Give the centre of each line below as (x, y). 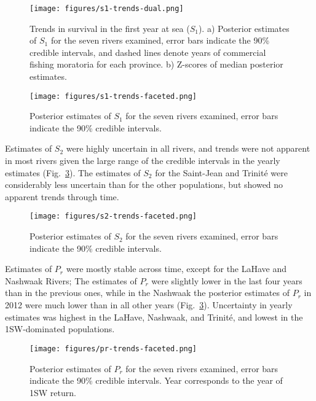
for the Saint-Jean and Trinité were (221, 172)
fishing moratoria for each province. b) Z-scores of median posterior (156, 64)
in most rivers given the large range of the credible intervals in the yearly (143, 161)
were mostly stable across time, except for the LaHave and (176, 269)
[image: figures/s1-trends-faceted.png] (113, 96)
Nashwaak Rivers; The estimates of (71, 280)
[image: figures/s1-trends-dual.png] (107, 9)
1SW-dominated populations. (60, 329)
